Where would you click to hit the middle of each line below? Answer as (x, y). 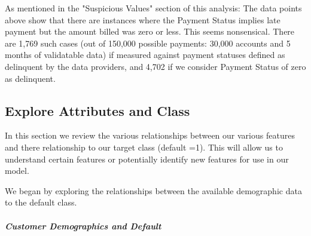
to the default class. (41, 202)
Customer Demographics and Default (83, 226)
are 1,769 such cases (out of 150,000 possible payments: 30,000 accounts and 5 (148, 43)
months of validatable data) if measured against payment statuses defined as (145, 55)
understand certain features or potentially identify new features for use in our (147, 159)
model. (17, 171)
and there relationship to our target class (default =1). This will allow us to (144, 147)
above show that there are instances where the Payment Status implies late (143, 19)
